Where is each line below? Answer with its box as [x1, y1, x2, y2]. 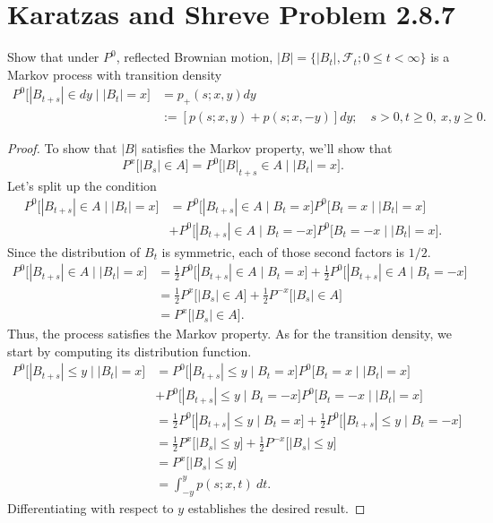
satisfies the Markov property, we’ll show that [142, 139, 393, 158]
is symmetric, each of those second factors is [161, 242, 404, 261]
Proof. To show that [7, 139, 117, 158]
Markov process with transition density [7, 64, 222, 83]
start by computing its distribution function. [7, 341, 252, 360]
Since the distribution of [7, 242, 141, 261]
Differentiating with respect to [7, 498, 174, 517]
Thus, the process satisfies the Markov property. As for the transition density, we [7, 324, 452, 343]
